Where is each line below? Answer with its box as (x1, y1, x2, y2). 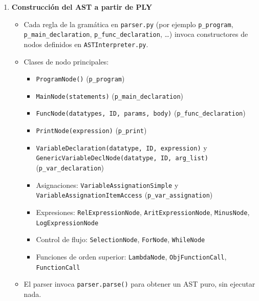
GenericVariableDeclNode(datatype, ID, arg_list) (36, 155, 208, 162)
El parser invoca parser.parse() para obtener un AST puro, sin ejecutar (24, 278, 255, 289)
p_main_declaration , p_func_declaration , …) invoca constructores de (24, 29, 248, 39)
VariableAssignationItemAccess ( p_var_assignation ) (36, 189, 213, 200)
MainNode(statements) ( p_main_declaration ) (36, 90, 183, 101)
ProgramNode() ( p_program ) (36, 73, 125, 84)
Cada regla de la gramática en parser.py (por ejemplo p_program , (24, 18, 233, 29)
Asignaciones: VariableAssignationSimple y (36, 179, 179, 190)
